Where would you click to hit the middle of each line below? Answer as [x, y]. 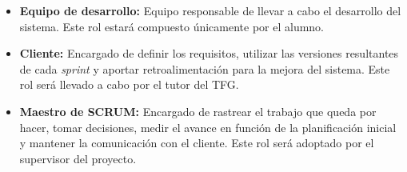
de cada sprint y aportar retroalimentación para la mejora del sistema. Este [205, 68]
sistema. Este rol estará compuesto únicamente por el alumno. [172, 26]
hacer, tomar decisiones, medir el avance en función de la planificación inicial [208, 127]
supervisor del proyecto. [78, 158]
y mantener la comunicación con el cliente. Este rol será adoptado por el [197, 143]
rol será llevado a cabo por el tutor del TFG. [129, 84]
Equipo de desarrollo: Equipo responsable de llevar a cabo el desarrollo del [210, 10]
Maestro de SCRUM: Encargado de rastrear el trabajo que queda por [198, 111]
